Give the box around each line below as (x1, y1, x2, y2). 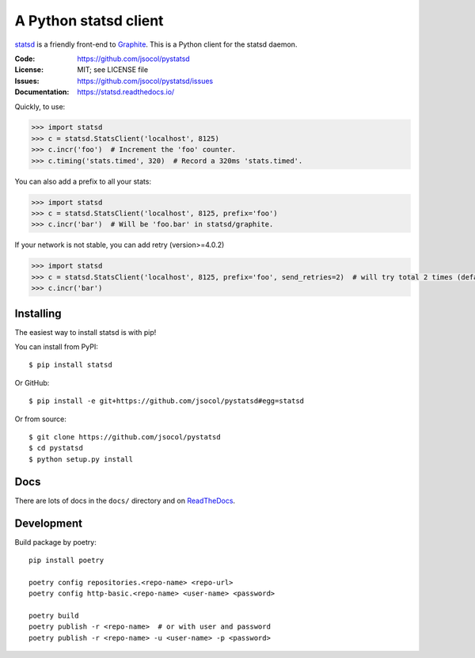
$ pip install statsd (28, 360, 112, 370)
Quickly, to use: (14, 101, 66, 111)
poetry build (28, 610, 79, 620)
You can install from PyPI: (14, 342, 98, 352)
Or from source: (14, 414, 67, 424)
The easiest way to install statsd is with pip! (14, 327, 157, 337)
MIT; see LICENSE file (77, 65, 149, 74)
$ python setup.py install (28, 455, 134, 463)
